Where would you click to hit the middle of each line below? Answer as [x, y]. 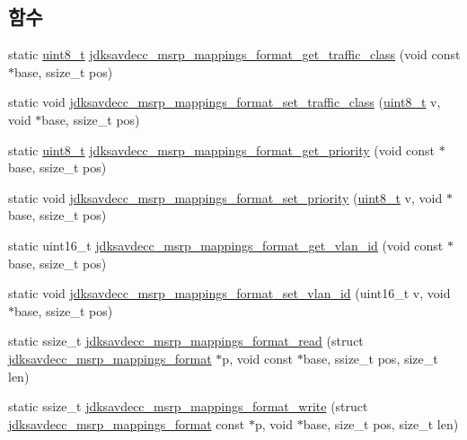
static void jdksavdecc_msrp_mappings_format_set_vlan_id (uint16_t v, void [229, 293]
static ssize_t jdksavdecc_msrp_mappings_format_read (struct [186, 341]
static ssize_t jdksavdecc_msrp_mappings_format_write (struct [188, 406]
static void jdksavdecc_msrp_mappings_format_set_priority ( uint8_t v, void [225, 197]
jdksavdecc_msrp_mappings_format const [127, 423]
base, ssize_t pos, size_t [370, 358]
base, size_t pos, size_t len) [381, 423]
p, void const [257, 358]
